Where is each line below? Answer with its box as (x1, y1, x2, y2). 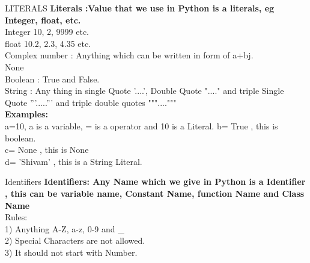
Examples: (5, 108, 48, 120)
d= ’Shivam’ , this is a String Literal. (5, 155, 142, 167)
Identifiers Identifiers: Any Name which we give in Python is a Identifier (5, 175, 306, 188)
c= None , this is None (5, 143, 89, 156)
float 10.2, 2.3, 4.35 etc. (5, 37, 91, 49)
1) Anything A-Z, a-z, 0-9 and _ (5, 222, 124, 235)
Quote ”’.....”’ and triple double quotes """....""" (5, 96, 177, 108)
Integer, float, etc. (5, 13, 81, 26)
